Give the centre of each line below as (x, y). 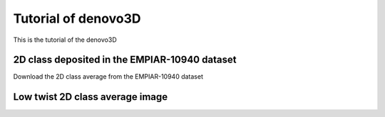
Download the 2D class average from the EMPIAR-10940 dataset (108, 77)
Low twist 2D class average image (91, 97)
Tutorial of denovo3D (77, 18)
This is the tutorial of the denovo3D (65, 40)
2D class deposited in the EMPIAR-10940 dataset (125, 60)
